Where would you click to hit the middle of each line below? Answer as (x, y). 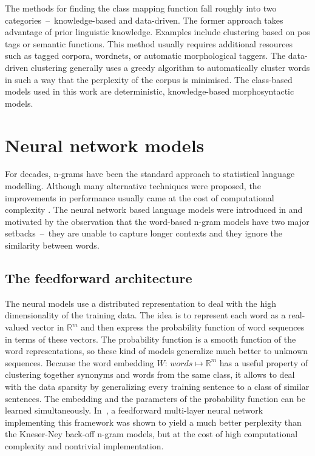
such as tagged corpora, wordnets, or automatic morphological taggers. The (145, 55)
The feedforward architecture (99, 278)
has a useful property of (264, 362)
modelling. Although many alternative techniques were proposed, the (133, 186)
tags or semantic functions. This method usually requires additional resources (149, 43)
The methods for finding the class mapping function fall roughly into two (141, 8)
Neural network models (105, 145)
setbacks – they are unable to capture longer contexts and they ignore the (144, 233)
